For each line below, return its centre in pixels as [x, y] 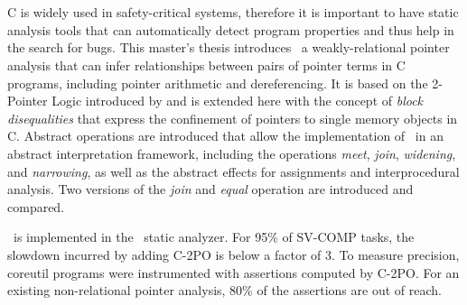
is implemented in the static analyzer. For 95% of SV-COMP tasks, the [214, 237]
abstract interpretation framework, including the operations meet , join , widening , [232, 153]
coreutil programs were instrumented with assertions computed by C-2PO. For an [233, 272]
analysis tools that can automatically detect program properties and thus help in [231, 29]
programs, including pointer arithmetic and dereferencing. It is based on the [218, 83]
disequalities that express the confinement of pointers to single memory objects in [233, 118]
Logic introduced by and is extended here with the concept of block [238, 101]
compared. [36, 206]
